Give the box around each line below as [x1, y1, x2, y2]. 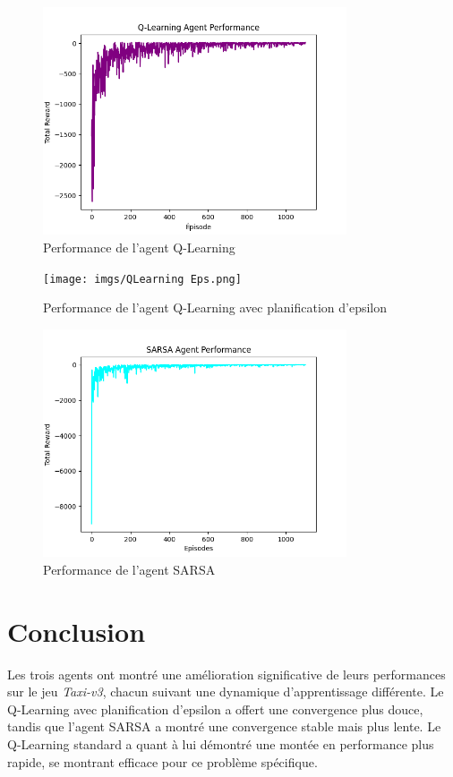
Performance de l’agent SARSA [43, 559, 216, 578]
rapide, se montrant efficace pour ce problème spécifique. [7, 752, 318, 771]
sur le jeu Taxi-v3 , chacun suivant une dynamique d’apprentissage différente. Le [7, 682, 444, 701]
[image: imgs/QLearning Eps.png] [43, 272, 242, 286]
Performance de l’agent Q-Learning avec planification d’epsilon [43, 298, 388, 317]
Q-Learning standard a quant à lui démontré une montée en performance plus [7, 734, 434, 753]
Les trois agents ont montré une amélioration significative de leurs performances [7, 664, 446, 683]
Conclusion [7, 612, 146, 649]
